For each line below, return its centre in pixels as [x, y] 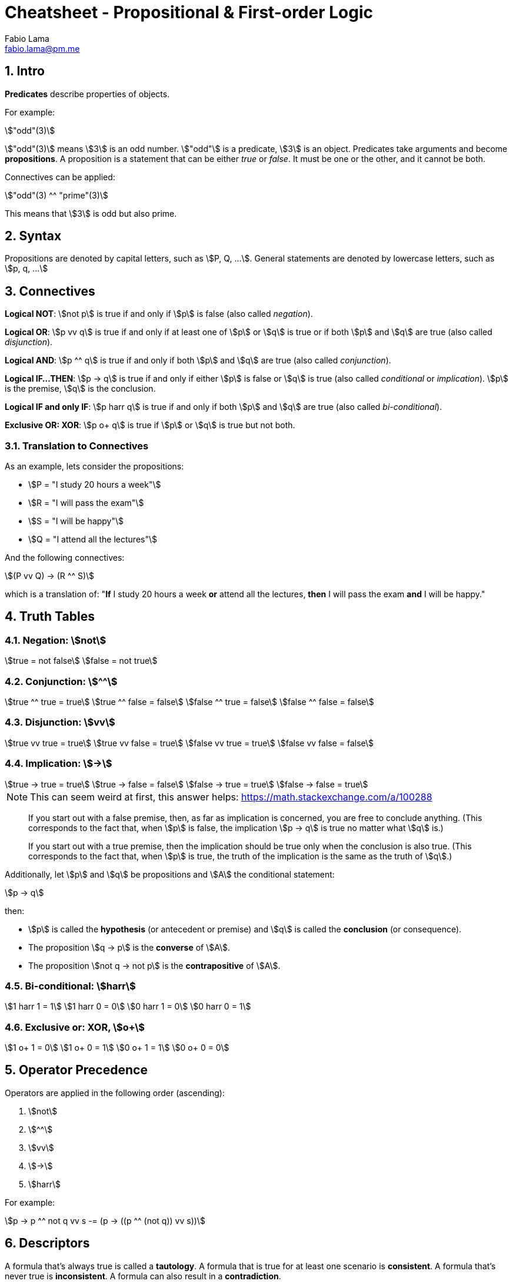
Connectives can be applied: [60, 177]
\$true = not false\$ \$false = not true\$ [81, 661]
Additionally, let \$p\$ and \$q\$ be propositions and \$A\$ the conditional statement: [170, 874]
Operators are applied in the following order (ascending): [115, 1093]
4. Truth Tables [50, 617]
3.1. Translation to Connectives [77, 446]
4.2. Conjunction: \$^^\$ [61, 681]
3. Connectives [50, 291]
